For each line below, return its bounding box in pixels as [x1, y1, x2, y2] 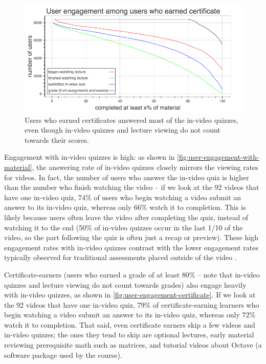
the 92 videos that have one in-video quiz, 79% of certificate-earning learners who [4, 299, 259, 310]
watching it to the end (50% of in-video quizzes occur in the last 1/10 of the [4, 222, 243, 232]
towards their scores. [25, 134, 89, 145]
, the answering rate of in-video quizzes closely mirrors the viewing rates [32, 161, 258, 172]
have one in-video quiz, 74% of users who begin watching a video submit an [4, 191, 241, 202]
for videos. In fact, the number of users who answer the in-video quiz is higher [4, 172, 249, 182]
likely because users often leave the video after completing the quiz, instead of [4, 211, 249, 222]
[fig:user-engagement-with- [177, 152, 259, 162]
